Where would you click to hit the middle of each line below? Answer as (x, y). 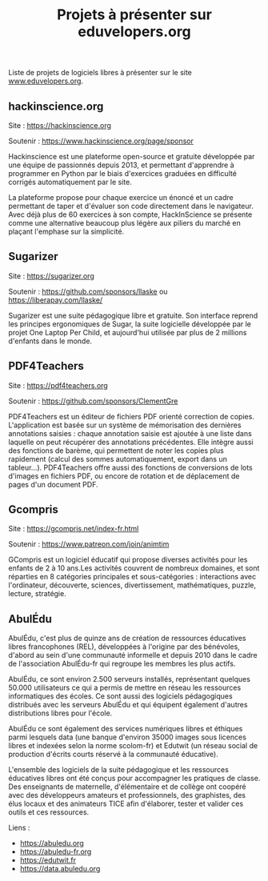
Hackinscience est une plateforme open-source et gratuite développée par (132, 156)
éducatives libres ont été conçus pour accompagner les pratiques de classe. (134, 779)
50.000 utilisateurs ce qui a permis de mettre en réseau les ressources (125, 688)
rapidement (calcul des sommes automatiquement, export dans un (118, 459)
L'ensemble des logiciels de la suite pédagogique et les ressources (119, 770)
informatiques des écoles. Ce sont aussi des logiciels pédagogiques (121, 696)
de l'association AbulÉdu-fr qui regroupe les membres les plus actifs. (122, 664)
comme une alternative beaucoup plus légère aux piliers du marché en (125, 223)
